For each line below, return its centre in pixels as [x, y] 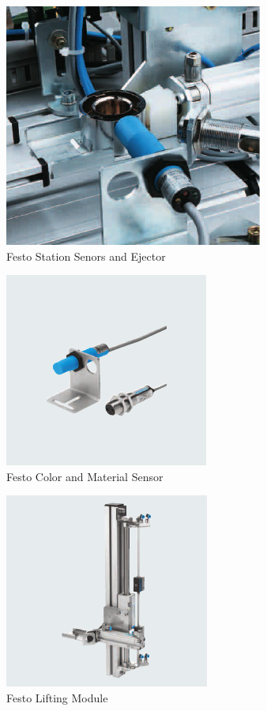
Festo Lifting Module [57, 697]
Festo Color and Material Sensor [85, 476]
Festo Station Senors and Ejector [86, 256]
